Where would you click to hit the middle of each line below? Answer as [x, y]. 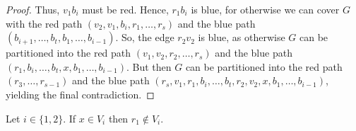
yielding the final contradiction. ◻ [80, 94]
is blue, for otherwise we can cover [265, 9]
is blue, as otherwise [242, 37]
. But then [149, 66]
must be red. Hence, [125, 9]
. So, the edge [145, 37]
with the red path [44, 23]
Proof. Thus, [33, 9]
